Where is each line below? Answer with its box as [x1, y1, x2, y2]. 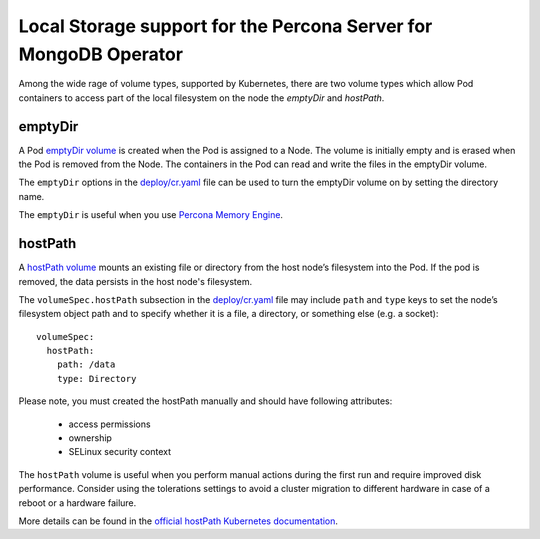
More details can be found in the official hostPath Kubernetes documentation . [18, 515, 339, 527]
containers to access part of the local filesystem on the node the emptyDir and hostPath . [18, 91, 385, 104]
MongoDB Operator [18, 43, 184, 65]
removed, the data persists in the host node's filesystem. [18, 275, 253, 287]
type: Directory [56, 373, 137, 384]
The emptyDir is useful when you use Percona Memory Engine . [18, 209, 284, 221]
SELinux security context [68, 446, 172, 458]
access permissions [68, 418, 151, 430]
